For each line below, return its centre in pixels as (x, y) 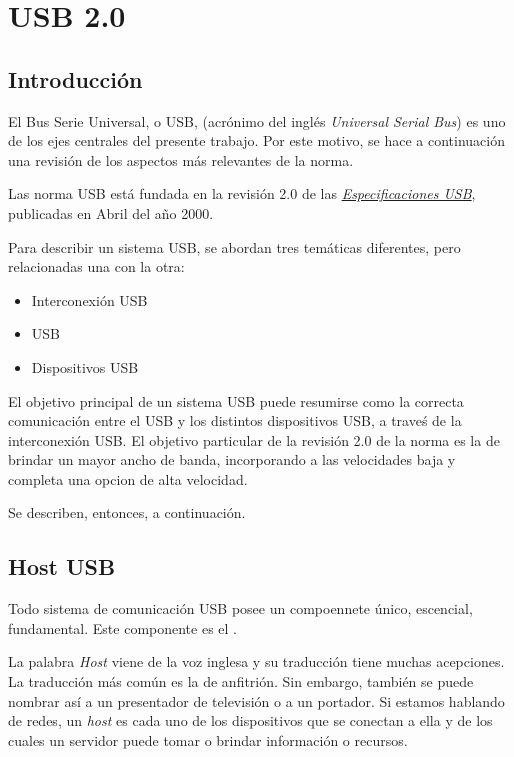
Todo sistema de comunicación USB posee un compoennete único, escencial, (240, 608)
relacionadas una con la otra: (96, 266)
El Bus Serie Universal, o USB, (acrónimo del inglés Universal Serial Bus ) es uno (257, 120)
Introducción (75, 78)
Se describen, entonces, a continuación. (127, 512)
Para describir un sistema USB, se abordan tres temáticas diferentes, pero (234, 246)
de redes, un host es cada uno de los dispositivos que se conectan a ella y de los (250, 720)
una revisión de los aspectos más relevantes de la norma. (181, 159)
